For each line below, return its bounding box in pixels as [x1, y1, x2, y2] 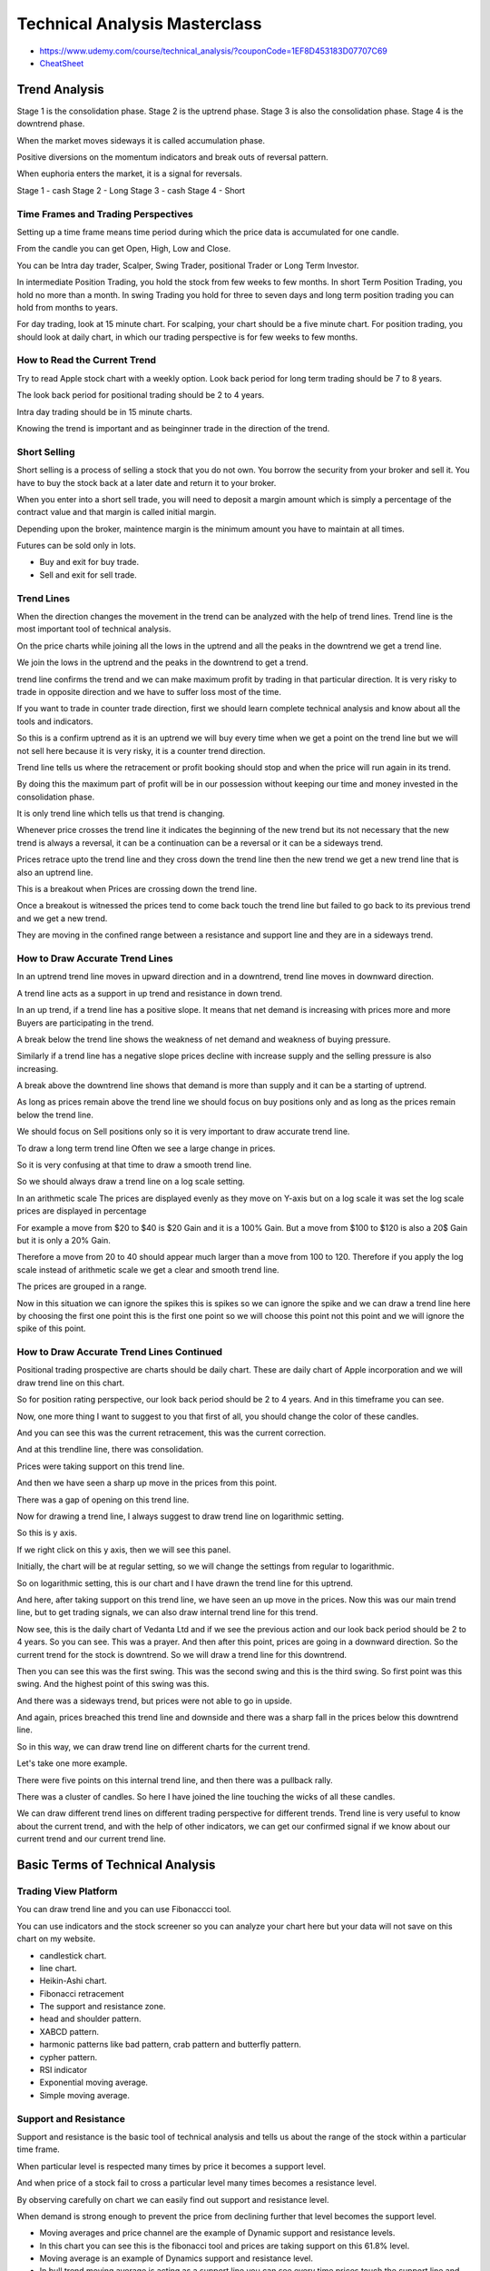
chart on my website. [16, 1933, 95, 1944]
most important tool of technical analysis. [16, 623, 171, 635]
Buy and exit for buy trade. [39, 557, 140, 568]
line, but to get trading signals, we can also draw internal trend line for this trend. [16, 1607, 318, 1618]
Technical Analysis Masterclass [16, 14, 262, 34]
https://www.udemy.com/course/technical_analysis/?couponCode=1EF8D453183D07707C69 [39, 45, 387, 56]
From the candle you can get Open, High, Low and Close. [16, 243, 231, 254]
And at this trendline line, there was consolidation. [16, 1444, 204, 1455]
